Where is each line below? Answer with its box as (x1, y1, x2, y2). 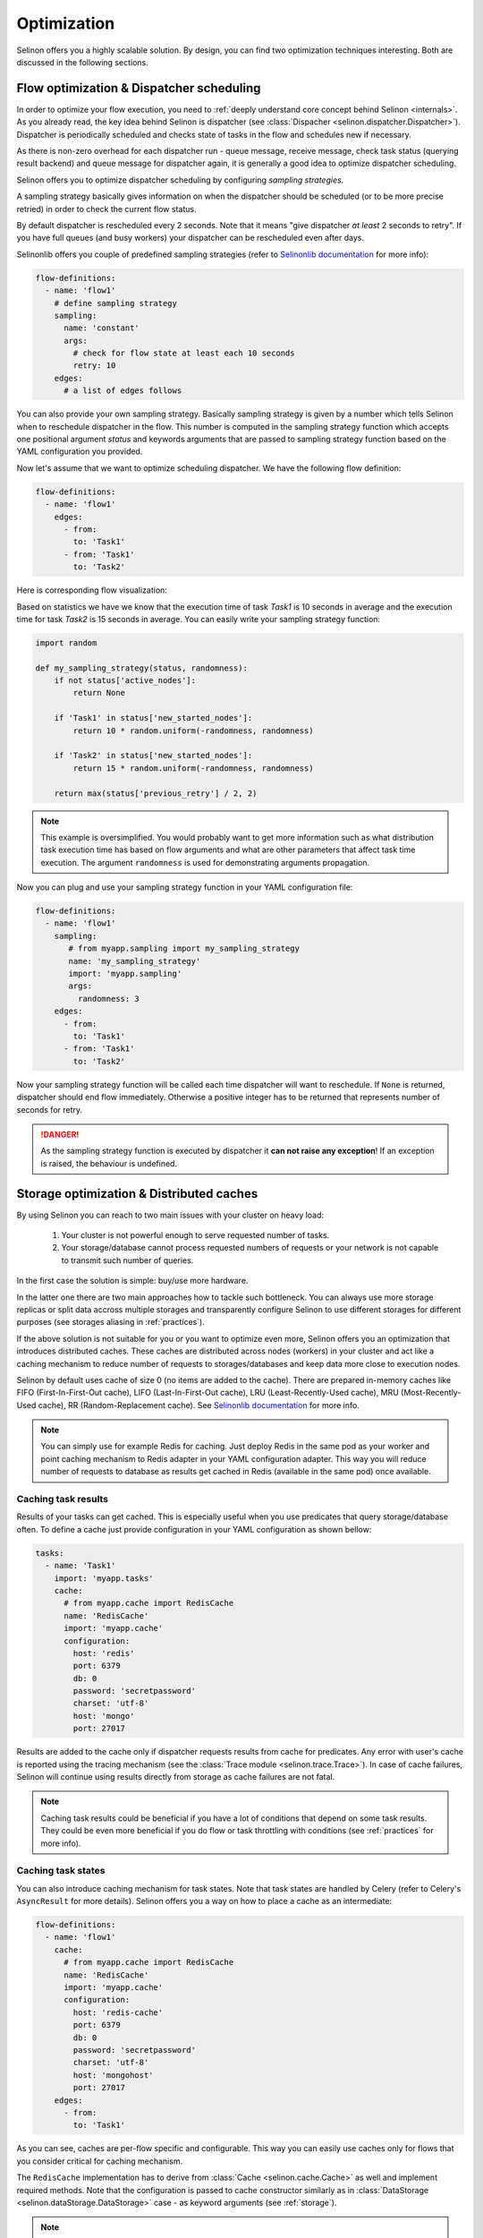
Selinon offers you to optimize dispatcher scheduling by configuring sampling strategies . (16, 175, 344, 185)
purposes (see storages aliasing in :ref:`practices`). (16, 1317, 205, 1328)
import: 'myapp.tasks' (54, 1573, 154, 1584)
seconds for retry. (16, 1104, 83, 1115)
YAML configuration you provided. (16, 446, 143, 457)
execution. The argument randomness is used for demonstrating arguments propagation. (40, 857, 370, 867)
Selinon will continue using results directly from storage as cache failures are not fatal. (16, 1772, 335, 1782)
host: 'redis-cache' (72, 2007, 164, 2018)
